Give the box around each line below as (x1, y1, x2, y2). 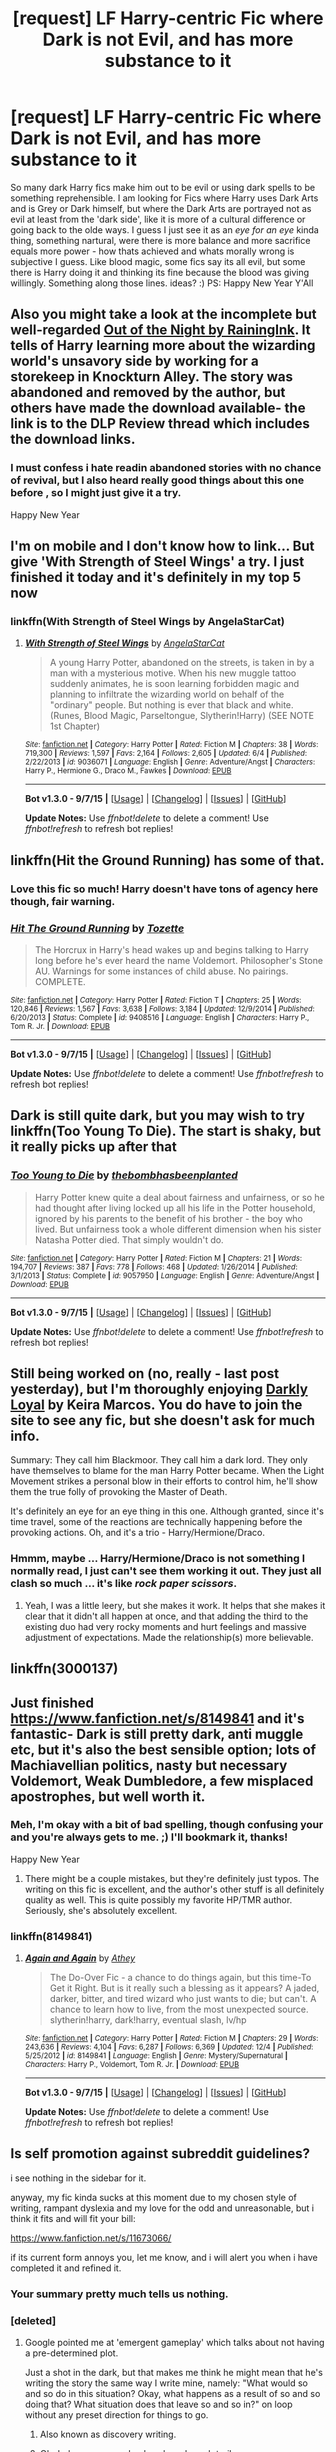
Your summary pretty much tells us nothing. (10, 2287, 229, 2301)
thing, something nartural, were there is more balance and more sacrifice (10, 234, 311, 246)
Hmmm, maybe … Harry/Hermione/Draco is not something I (10, 1552, 306, 1566)
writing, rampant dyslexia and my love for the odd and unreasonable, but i (10, 2202, 315, 2214)
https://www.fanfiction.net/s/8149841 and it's (10, 1710, 305, 1727)
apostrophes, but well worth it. (10, 1788, 206, 1805)
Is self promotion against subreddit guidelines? (10, 2145, 310, 2162)
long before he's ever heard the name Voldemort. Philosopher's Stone (34, 954, 323, 966)
